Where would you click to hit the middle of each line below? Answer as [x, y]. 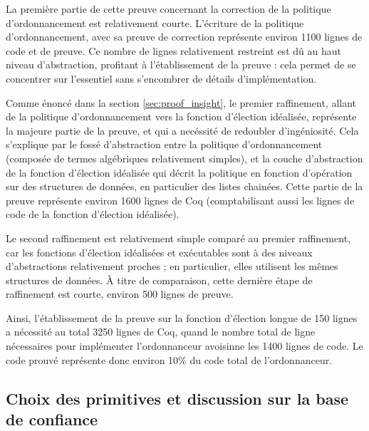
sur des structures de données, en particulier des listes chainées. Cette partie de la [184, 186]
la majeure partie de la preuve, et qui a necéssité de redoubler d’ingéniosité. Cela [182, 130]
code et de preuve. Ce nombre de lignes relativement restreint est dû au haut [173, 50]
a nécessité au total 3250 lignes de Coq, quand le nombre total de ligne [161, 332]
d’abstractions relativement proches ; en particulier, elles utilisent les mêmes [172, 266]
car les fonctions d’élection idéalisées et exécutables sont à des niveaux [159, 252]
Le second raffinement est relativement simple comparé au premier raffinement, [178, 238]
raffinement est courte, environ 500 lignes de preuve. [120, 294]
